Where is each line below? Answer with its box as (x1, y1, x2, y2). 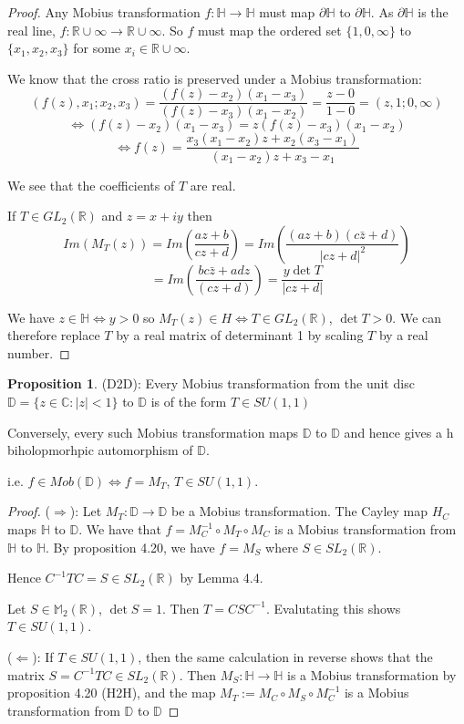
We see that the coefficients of (7, 175, 175, 194)
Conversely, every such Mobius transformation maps (7, 422, 299, 441)
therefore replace (7, 326, 100, 345)
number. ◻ (7, 343, 70, 362)
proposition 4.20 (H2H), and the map (7, 683, 216, 702)
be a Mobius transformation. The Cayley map (170, 502, 428, 521)
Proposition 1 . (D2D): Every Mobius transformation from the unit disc (7, 374, 415, 393)
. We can (392, 307, 442, 326)
